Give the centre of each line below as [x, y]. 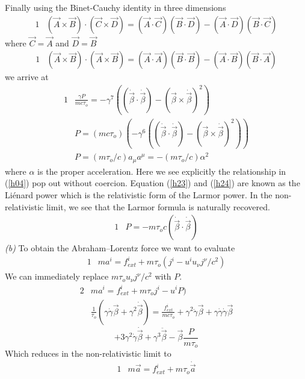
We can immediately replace [57, 276]
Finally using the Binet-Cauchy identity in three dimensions [116, 7]
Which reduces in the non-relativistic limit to [88, 353]
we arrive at [27, 77]
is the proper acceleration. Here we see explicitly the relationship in [162, 171]
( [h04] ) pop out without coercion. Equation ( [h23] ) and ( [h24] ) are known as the [152, 183]
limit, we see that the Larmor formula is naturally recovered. [158, 206]
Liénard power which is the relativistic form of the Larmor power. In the [139, 195]
